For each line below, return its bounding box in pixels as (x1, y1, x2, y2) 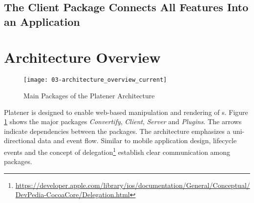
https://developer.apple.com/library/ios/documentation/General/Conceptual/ (15, 180, 250, 190)
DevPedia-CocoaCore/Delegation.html (15, 189, 130, 200)
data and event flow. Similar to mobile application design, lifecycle (38, 135, 237, 146)
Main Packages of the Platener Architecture (23, 90, 155, 100)
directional (4, 135, 36, 146)
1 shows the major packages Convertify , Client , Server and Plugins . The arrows (4, 116, 242, 127)
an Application (4, 14, 80, 29)
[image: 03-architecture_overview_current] (23, 76, 167, 84)
